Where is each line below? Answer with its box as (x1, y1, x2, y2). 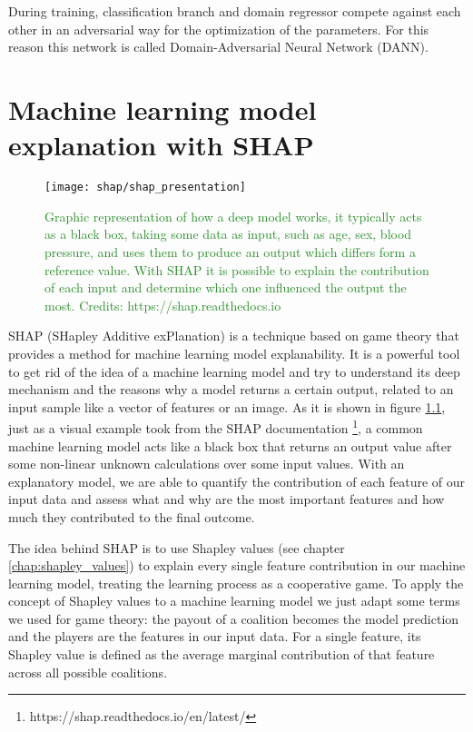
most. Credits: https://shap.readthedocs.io (44, 295, 281, 314)
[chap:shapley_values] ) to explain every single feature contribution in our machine (8, 556, 466, 575)
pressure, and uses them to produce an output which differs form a (44, 242, 416, 261)
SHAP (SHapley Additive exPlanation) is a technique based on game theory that (8, 326, 459, 345)
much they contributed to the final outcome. (8, 507, 255, 526)
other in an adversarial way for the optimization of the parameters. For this (8, 19, 429, 38)
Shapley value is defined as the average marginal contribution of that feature (8, 645, 435, 664)
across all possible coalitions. (8, 662, 168, 681)
